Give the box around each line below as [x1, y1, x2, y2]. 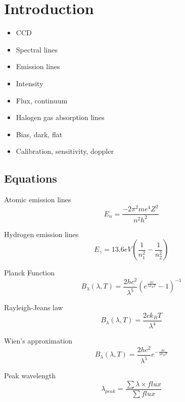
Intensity [16, 78, 43, 88]
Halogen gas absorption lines [16, 112, 105, 123]
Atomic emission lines [4, 194, 71, 205]
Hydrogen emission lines [4, 228, 79, 239]
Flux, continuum [16, 95, 68, 105]
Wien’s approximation [4, 335, 73, 346]
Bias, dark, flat [16, 129, 63, 139]
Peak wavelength [4, 370, 56, 381]
